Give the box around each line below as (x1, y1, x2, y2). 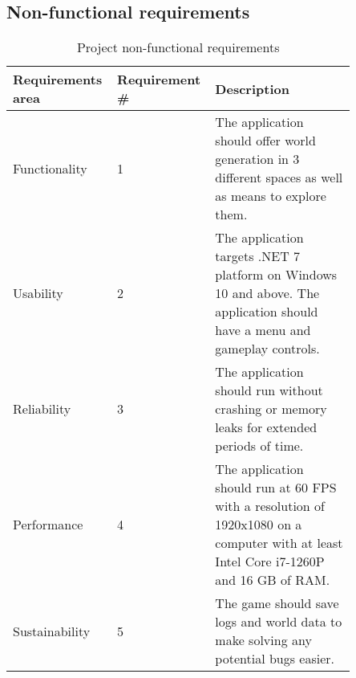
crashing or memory (215, 399, 327, 419)
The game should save (215, 594, 339, 613)
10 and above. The (215, 284, 320, 303)
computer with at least (215, 533, 343, 553)
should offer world (215, 131, 316, 150)
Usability (13, 284, 63, 303)
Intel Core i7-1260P (215, 552, 325, 571)
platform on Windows (215, 265, 338, 284)
